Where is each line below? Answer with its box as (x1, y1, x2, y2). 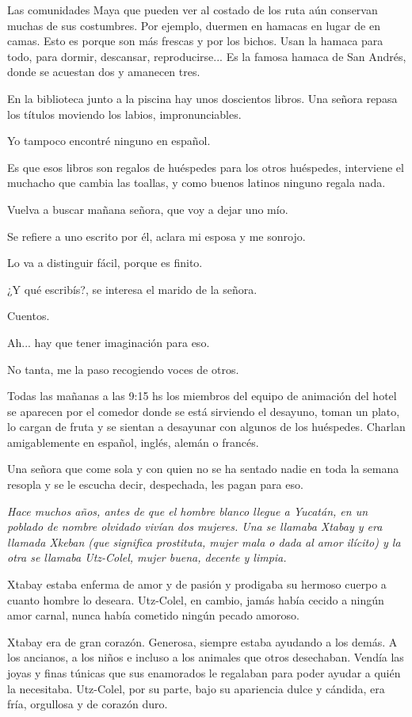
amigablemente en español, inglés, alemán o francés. (7, 433, 259, 450)
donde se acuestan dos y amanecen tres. (7, 63, 200, 80)
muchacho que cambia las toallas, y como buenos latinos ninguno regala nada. (7, 174, 386, 191)
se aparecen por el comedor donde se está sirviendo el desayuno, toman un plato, (7, 402, 400, 419)
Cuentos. (7, 307, 50, 324)
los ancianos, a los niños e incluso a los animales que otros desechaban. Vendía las (7, 649, 404, 666)
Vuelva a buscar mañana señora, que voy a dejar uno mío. (7, 200, 288, 217)
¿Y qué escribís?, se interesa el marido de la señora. (7, 280, 257, 297)
